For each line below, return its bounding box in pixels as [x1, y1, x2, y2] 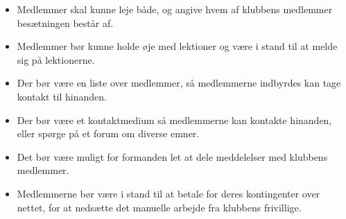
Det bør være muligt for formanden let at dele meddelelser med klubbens [17, 149, 328, 164]
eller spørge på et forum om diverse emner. [17, 126, 200, 141]
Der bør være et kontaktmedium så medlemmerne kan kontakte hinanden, [17, 112, 332, 127]
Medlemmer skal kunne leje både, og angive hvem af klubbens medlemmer [17, 2, 333, 16]
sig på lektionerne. [17, 52, 95, 67]
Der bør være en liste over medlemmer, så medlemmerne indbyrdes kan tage [17, 76, 341, 90]
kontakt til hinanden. [17, 89, 107, 103]
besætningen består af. [17, 15, 114, 30]
